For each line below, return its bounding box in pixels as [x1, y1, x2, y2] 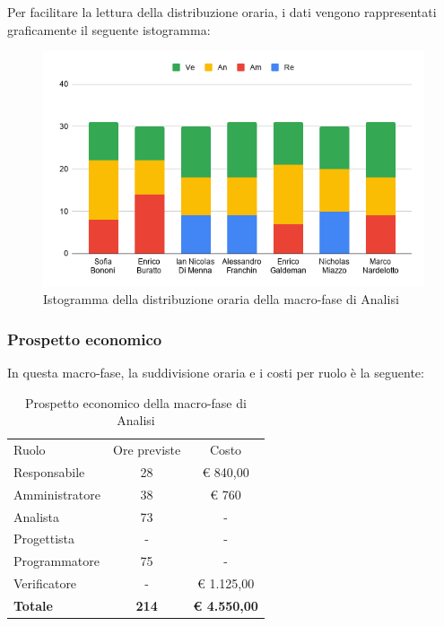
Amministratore [13, 484, 100, 503]
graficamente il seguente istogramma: [7, 20, 211, 39]
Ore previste [113, 440, 181, 459]
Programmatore [13, 552, 100, 570]
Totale [13, 596, 53, 614]
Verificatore [13, 574, 77, 593]
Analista [13, 507, 60, 526]
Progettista [13, 529, 74, 548]
